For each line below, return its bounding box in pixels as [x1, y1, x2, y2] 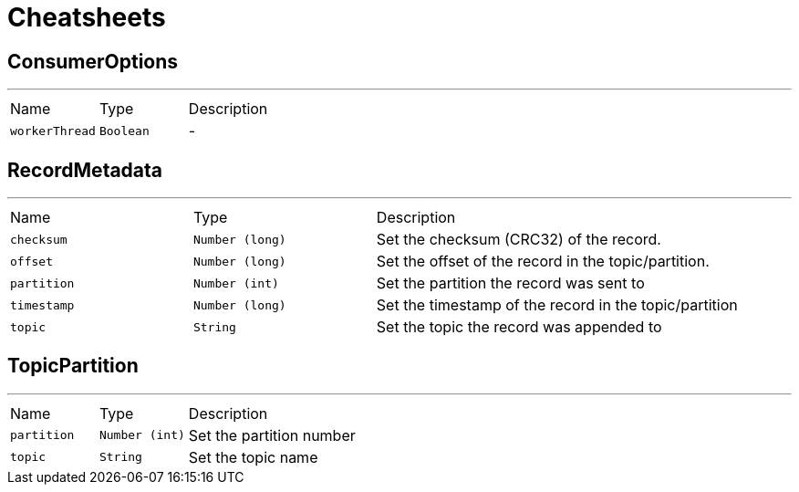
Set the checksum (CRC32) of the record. [376, 230, 661, 249]
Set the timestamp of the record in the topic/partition [376, 296, 738, 315]
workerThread [10, 123, 96, 138]
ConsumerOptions [7, 49, 179, 73]
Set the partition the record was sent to [376, 274, 645, 293]
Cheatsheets [7, 2, 166, 33]
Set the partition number [188, 425, 356, 445]
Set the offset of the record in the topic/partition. [376, 252, 710, 271]
